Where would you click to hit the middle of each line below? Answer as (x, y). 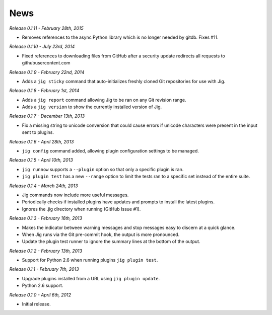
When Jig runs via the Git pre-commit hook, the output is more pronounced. (101, 234)
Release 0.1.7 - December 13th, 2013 (47, 116)
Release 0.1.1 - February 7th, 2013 (44, 269)
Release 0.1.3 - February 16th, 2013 (46, 218)
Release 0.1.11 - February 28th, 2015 (46, 28)
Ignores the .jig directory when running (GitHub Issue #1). (81, 209)
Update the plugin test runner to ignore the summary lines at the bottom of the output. (111, 242)
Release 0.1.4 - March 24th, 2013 (44, 186)
